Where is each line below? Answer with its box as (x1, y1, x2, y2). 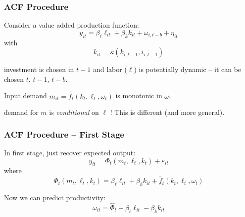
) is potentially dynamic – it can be (134, 64, 242, 74)
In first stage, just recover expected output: (4, 147, 136, 158)
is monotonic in (115, 90, 162, 101)
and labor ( (93, 64, 127, 74)
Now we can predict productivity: (4, 192, 106, 203)
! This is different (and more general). (110, 107, 225, 117)
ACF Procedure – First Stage (4, 128, 124, 140)
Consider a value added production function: (4, 20, 139, 30)
